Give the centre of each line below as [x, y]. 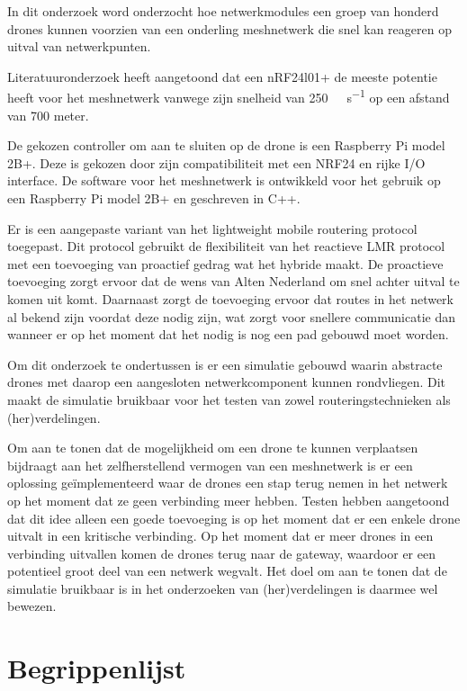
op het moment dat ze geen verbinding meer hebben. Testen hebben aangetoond [229, 500]
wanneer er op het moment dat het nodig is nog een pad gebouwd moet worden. [228, 334]
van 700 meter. [48, 115]
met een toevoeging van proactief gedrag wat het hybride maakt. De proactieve [225, 263]
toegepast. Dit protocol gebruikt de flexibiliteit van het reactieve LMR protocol [226, 246]
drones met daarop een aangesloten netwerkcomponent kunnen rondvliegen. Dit [227, 382]
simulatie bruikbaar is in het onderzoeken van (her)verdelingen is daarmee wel [223, 588]
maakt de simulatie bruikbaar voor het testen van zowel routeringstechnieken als [229, 399]
